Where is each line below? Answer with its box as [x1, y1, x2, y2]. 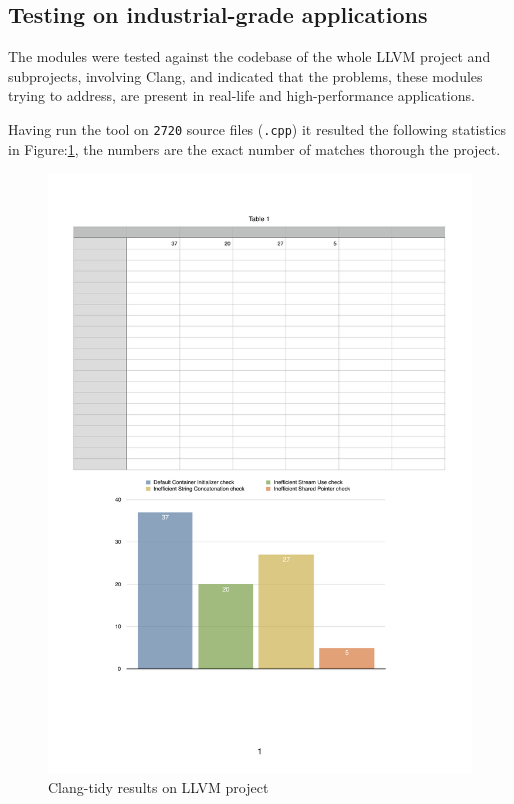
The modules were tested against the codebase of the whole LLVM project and [8, 46, 491, 67]
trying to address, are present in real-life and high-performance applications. [8, 85, 475, 106]
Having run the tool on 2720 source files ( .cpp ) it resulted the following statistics [8, 118, 507, 139]
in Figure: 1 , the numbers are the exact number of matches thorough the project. [8, 138, 501, 159]
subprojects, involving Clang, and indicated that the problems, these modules [8, 65, 483, 86]
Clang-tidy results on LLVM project [48, 777, 269, 798]
